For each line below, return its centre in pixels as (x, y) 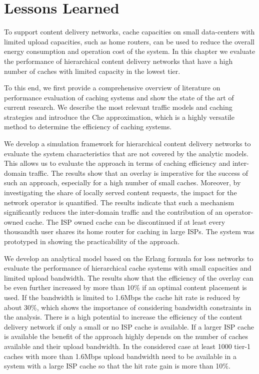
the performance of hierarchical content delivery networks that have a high (118, 61)
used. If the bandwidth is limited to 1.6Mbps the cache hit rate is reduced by (122, 297)
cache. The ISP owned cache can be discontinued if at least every (125, 221)
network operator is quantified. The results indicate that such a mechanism (119, 202)
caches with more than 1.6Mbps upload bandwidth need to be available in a (120, 356)
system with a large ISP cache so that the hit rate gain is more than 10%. (117, 366)
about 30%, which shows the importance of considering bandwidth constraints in (128, 307)
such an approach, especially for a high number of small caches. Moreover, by (122, 183)
